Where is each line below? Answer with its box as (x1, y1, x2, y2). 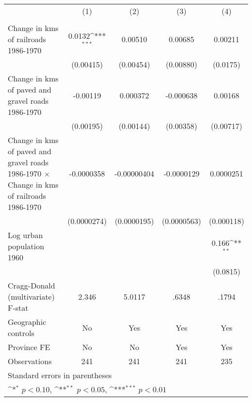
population (8, 241, 45, 252)
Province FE (8, 341, 50, 353)
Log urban (8, 229, 43, 241)
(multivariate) (8, 291, 55, 302)
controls (8, 327, 34, 338)
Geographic (8, 316, 47, 327)
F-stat (8, 302, 29, 313)
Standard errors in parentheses (8, 369, 112, 381)
